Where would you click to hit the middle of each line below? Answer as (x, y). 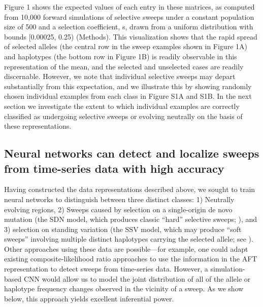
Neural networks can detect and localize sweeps (132, 153)
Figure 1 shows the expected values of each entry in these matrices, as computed (129, 7)
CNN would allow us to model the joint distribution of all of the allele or (137, 278)
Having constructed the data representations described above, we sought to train (130, 189)
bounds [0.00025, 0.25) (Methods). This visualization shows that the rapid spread (131, 36)
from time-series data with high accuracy (114, 168)
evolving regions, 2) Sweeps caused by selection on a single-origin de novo (118, 209)
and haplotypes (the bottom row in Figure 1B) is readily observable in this (121, 56)
